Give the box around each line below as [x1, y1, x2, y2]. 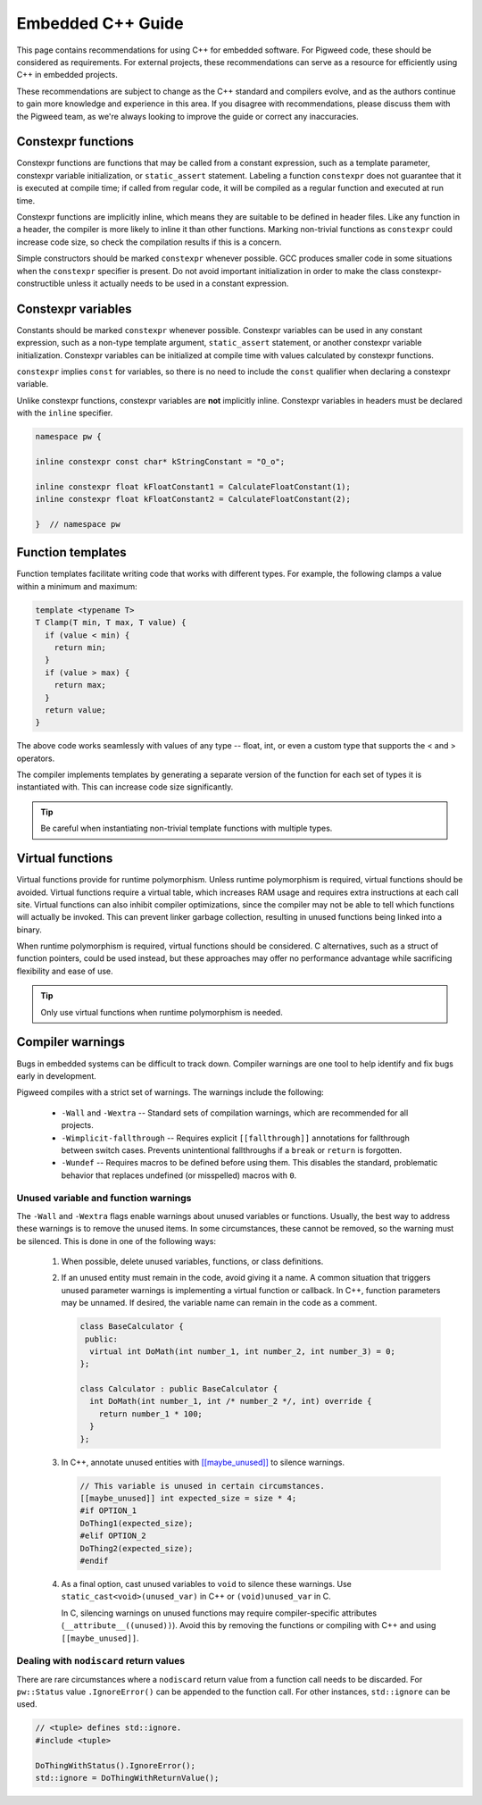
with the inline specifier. [16, 407, 113, 419]
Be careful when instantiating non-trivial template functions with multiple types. [40, 823, 333, 834]
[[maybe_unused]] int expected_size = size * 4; [79, 1493, 297, 1504]
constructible [16, 278, 66, 288]
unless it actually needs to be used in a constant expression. [67, 278, 289, 288]
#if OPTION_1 [79, 1506, 137, 1516]
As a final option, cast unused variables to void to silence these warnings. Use [61, 1578, 353, 1589]
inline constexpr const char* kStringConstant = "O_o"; [35, 456, 286, 466]
